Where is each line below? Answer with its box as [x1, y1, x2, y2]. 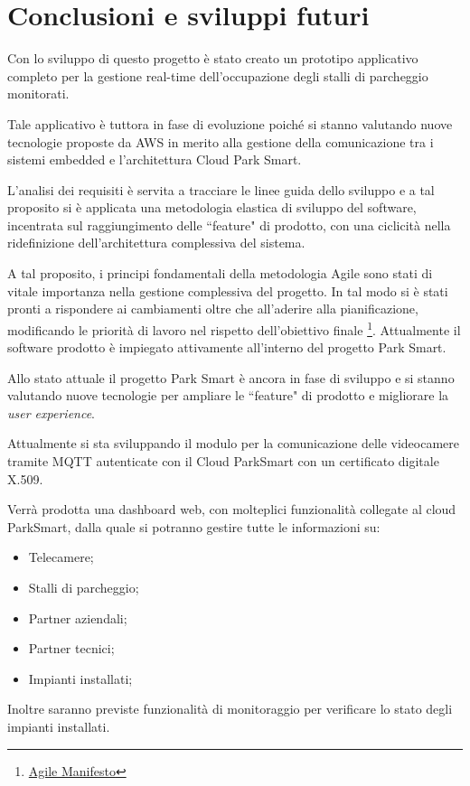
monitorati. [7, 84, 70, 103]
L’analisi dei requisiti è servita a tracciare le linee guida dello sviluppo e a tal [7, 180, 435, 199]
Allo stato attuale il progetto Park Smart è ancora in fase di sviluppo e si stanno [7, 368, 455, 387]
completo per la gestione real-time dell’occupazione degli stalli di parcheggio [7, 66, 428, 85]
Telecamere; [28, 547, 94, 566]
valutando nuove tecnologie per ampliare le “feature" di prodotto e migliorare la [7, 386, 449, 405]
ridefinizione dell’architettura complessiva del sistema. [7, 233, 305, 252]
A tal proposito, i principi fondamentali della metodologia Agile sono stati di [7, 264, 433, 283]
